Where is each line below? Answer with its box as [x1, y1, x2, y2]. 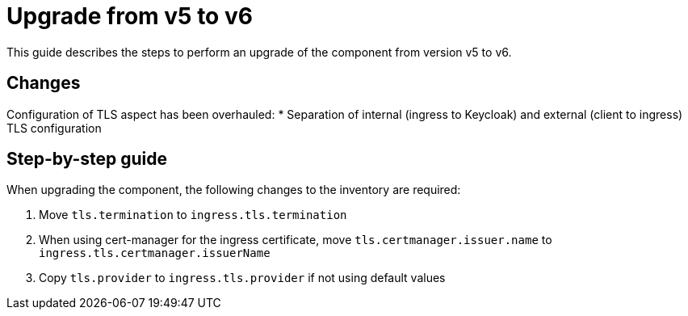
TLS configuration [6, 120, 102, 135]
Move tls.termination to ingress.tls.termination [39, 208, 347, 222]
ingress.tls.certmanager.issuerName [39, 246, 271, 260]
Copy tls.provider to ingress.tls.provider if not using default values [39, 271, 446, 285]
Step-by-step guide [6, 149, 168, 170]
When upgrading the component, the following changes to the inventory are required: [6, 183, 461, 197]
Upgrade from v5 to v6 [6, 2, 253, 30]
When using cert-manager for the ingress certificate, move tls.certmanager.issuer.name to [39, 233, 552, 247]
